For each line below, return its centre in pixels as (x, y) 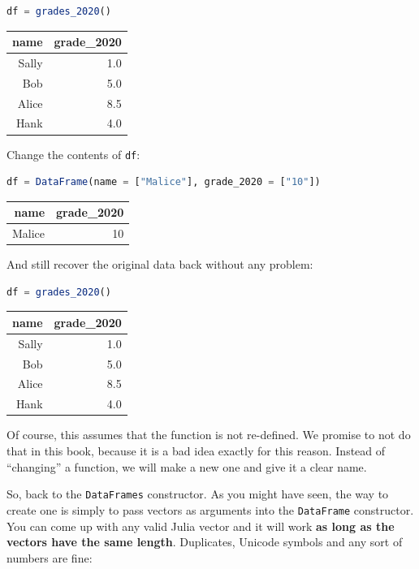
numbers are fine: (50, 557)
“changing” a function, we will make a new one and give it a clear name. (187, 466)
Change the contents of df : (73, 154)
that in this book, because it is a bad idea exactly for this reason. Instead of (196, 450)
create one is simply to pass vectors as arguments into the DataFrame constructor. (210, 509)
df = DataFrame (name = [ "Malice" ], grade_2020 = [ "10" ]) (164, 182)
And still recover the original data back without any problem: (160, 264)
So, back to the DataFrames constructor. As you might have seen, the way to (198, 494)
